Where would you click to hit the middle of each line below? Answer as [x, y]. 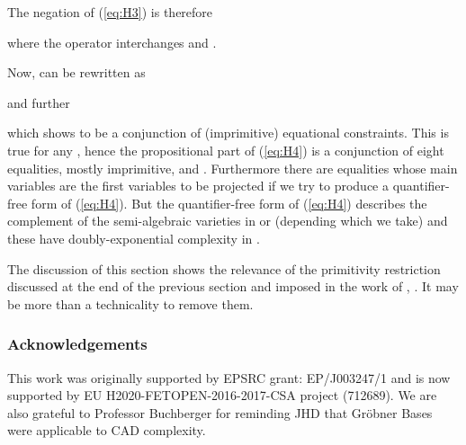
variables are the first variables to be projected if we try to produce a [198, 186]
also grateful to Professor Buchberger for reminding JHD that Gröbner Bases [220, 412]
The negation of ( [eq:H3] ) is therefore [110, 12]
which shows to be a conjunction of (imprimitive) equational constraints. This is [228, 133]
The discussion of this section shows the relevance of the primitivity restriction [224, 268]
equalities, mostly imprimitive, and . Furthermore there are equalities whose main [233, 168]
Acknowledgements [77, 344]
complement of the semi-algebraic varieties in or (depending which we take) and [228, 221]
